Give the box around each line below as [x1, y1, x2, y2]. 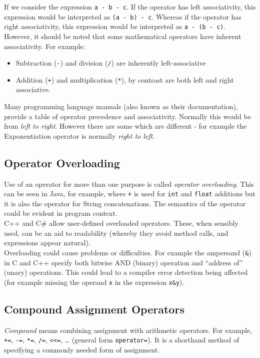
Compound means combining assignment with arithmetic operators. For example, [4, 324, 252, 335]
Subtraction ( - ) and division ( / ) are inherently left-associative [15, 58, 206, 68]
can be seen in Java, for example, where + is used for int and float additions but [4, 188, 255, 199]
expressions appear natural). [4, 237, 91, 248]
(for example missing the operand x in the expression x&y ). [4, 276, 184, 287]
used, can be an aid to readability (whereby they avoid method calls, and [4, 227, 228, 238]
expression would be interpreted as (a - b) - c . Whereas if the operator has [4, 11, 241, 22]
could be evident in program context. [4, 208, 117, 218]
